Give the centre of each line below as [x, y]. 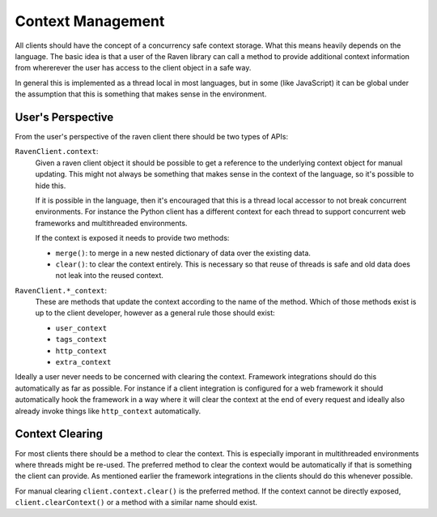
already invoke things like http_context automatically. [108, 411]
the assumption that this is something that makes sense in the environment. [141, 94]
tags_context [81, 340]
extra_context [83, 362]
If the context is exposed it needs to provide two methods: [132, 238]
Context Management [90, 21]
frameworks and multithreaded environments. [111, 223]
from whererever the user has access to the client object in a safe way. [133, 68]
